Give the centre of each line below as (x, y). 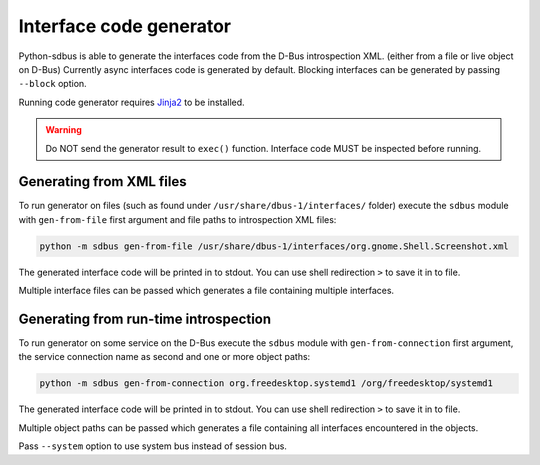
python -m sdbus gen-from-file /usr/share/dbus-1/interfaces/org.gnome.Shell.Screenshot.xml (274, 246)
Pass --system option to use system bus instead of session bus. (152, 446)
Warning (63, 130)
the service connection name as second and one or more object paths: (164, 357)
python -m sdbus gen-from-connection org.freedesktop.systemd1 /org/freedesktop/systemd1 (266, 383)
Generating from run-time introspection (145, 318)
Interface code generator (125, 26)
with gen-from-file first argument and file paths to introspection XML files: (177, 219)
